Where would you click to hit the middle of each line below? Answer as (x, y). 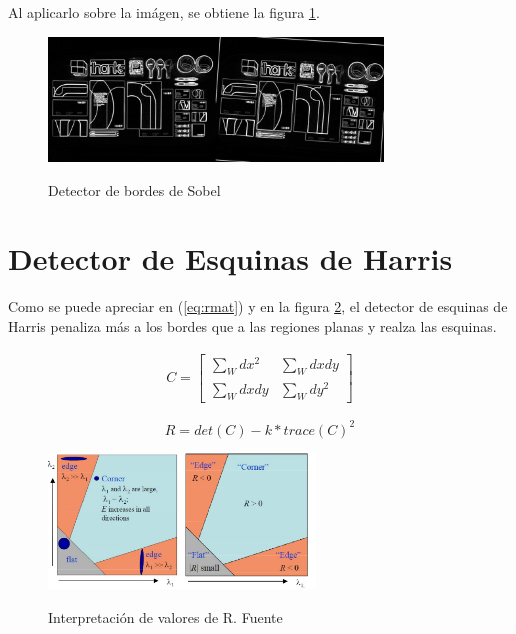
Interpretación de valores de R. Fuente (165, 616)
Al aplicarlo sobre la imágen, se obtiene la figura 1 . (164, 12)
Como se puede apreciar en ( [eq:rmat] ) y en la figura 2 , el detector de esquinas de (258, 306)
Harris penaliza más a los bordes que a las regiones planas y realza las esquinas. (252, 325)
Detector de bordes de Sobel (134, 189)
